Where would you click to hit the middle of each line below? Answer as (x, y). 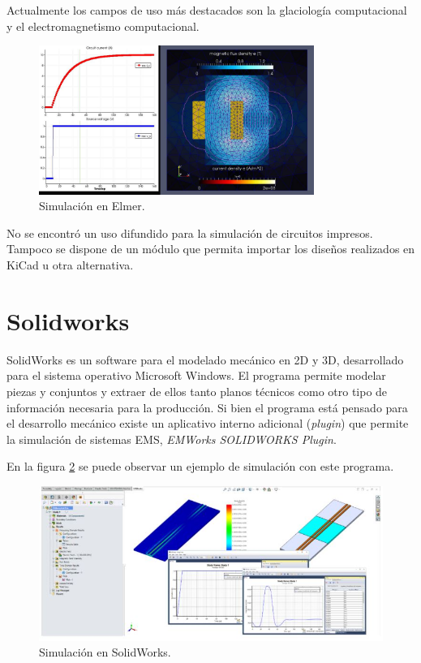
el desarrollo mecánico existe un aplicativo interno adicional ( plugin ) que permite (208, 423)
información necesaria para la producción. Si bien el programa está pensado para (207, 407)
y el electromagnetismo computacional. (103, 26)
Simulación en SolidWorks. (105, 652)
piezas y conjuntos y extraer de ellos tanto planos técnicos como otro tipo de (197, 391)
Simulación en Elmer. (92, 206)
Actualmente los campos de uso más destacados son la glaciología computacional (207, 10)
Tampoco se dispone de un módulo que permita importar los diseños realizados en (211, 249)
